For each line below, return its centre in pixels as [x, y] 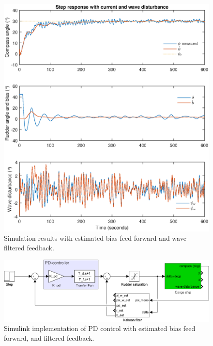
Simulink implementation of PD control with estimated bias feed [100, 328]
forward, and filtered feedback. [49, 338]
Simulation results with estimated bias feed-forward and [87, 238]
